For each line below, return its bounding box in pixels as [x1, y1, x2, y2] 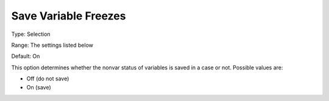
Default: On [11, 52, 40, 60]
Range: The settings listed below [11, 41, 94, 49]
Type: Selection [11, 30, 51, 38]
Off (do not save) [26, 75, 69, 82]
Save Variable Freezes [11, 9, 126, 23]
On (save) [26, 83, 51, 91]
